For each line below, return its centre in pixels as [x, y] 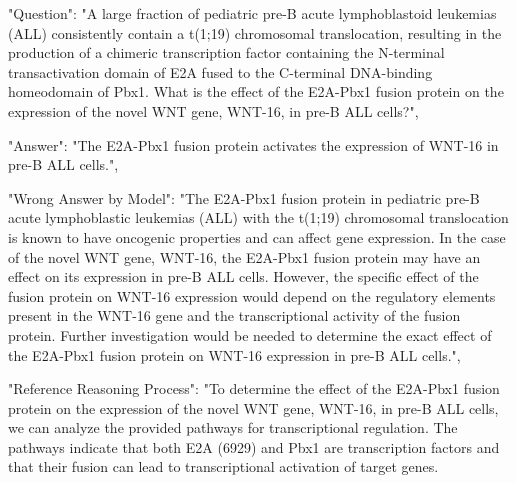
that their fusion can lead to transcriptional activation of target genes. [223, 466]
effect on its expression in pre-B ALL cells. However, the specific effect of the [243, 276]
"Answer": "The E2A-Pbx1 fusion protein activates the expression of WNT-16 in [253, 144]
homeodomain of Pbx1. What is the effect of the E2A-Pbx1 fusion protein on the [256, 91]
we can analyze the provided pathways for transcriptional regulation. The [233, 427]
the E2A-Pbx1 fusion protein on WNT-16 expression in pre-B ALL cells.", [234, 354]
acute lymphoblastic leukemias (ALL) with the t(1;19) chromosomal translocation [258, 217]
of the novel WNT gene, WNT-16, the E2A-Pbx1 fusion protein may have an [244, 256]
